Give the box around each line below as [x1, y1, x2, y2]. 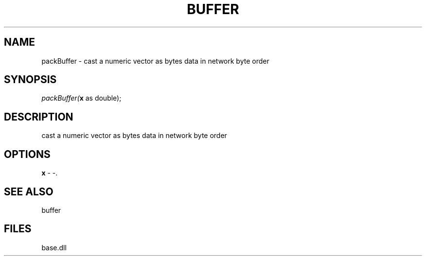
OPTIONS [4, 148, 51, 160]
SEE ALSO [4, 185, 53, 198]
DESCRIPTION [4, 110, 73, 123]
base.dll [41, 243, 67, 252]
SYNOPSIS [4, 73, 57, 86]
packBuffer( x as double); [41, 94, 122, 103]
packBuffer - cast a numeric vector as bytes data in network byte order [41, 56, 269, 65]
